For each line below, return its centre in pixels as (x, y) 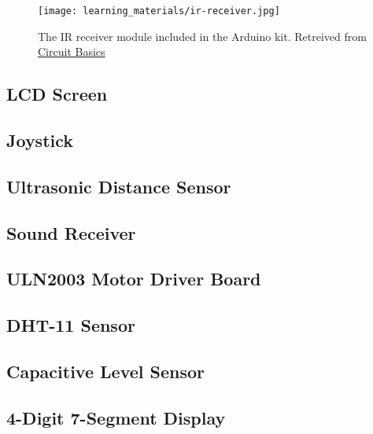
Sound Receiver (71, 232)
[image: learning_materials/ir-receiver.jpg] (159, 11)
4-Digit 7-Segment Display (116, 417)
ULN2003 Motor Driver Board (134, 279)
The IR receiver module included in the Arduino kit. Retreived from (202, 36)
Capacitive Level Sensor (105, 371)
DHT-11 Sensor (71, 325)
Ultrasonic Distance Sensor (119, 186)
